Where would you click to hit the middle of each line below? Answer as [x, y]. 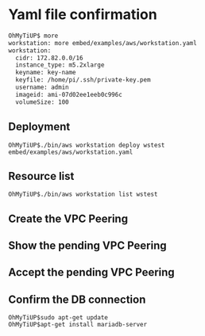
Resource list [41, 176]
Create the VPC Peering [68, 218]
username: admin [42, 88]
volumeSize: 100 [42, 102]
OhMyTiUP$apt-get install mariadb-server [78, 325]
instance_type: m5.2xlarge [60, 65]
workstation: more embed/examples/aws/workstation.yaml [102, 43]
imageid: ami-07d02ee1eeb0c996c [69, 94]
